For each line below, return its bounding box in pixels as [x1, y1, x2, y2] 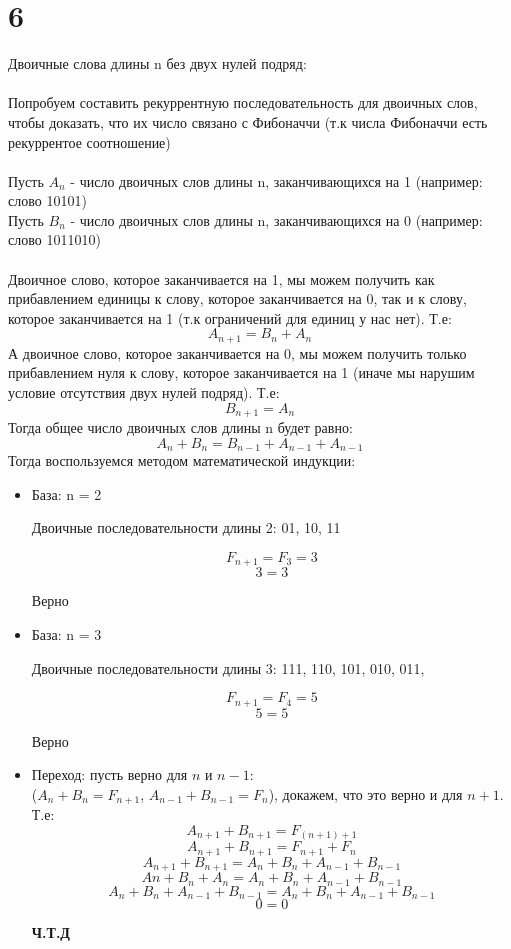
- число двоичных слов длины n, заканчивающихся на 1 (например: [70, 170, 483, 191]
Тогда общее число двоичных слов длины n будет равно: [8, 417, 353, 438]
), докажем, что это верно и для [268, 783, 463, 804]
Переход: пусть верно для [31, 764, 188, 785]
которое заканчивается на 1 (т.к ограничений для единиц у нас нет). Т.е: [8, 307, 452, 328]
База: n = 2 [31, 483, 102, 504]
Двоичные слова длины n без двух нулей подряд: [8, 53, 307, 74]
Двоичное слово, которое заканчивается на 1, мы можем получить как [8, 268, 435, 289]
